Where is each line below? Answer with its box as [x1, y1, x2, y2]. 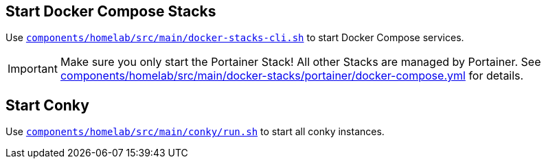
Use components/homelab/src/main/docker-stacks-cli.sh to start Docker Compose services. [5, 32, 464, 44]
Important [8, 62, 58, 76]
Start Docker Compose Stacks [5, 3, 216, 20]
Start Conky [5, 96, 89, 114]
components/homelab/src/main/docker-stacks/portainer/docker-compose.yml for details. [60, 69, 524, 83]
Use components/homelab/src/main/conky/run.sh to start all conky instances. [5, 126, 385, 138]
